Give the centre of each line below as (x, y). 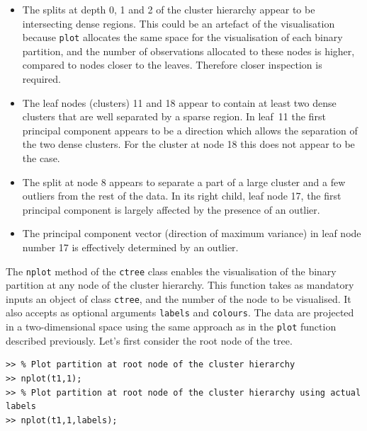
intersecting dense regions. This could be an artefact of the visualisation (179, 23)
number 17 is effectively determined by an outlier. (130, 247)
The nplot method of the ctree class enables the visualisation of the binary (171, 271)
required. (41, 79)
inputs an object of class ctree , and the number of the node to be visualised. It (179, 298)
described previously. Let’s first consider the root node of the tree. (149, 340)
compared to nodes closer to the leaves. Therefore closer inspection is (172, 65)
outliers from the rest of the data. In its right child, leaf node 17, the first (182, 196)
